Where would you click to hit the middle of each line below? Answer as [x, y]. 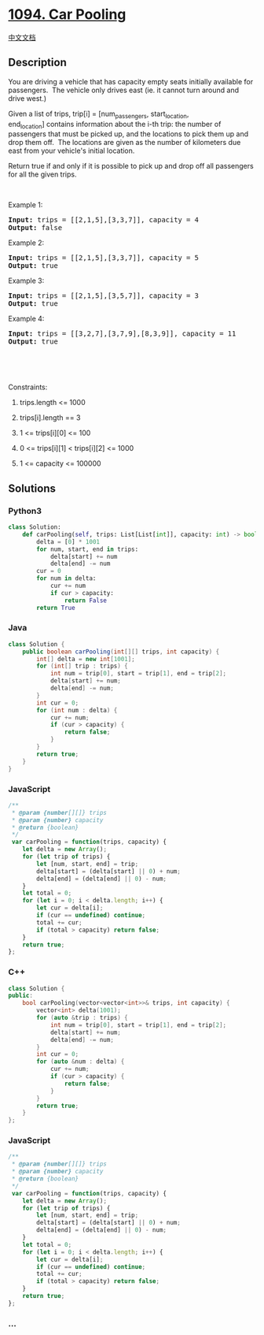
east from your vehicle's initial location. [71, 151]
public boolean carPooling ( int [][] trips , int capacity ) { [121, 652]
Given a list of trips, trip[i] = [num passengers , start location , [99, 114]
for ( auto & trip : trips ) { [82, 1018]
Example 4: [26, 319]
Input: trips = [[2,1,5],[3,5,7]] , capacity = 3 [103, 296]
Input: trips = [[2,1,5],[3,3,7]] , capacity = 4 [103, 220]
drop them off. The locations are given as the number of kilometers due [125, 143]
